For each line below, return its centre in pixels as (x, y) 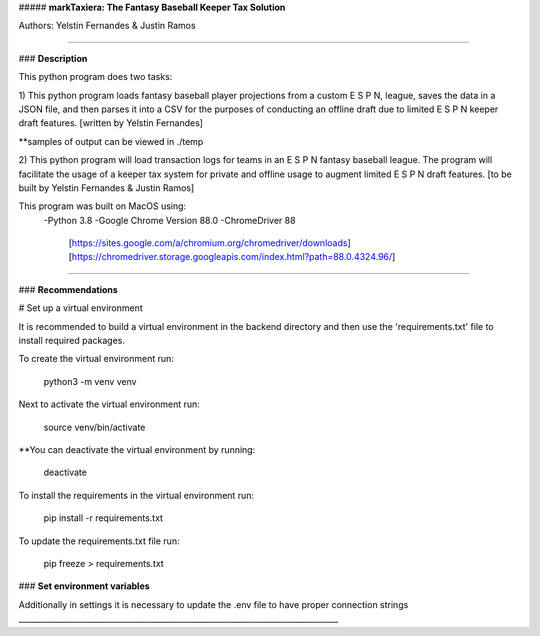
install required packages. (71, 341)
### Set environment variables (84, 586)
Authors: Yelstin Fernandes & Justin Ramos (107, 26)
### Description (53, 58)
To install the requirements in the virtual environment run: (136, 495)
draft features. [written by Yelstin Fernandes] (111, 123)
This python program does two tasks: (95, 77)
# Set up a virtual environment (81, 308)
